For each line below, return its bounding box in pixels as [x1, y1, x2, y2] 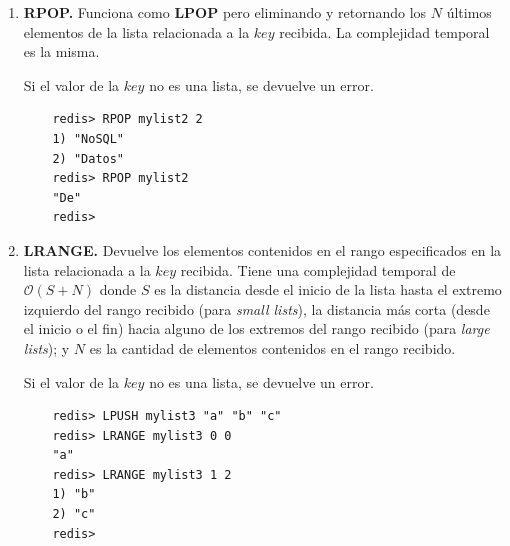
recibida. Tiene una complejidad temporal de [180, 259, 456, 280]
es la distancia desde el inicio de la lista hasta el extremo [154, 279, 502, 300]
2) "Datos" [52, 151, 125, 166]
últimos [446, 2, 492, 22]
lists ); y [23, 337, 70, 358]
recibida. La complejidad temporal [279, 21, 490, 42]
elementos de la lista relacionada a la [23, 21, 250, 42]
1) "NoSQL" [52, 131, 125, 146]
